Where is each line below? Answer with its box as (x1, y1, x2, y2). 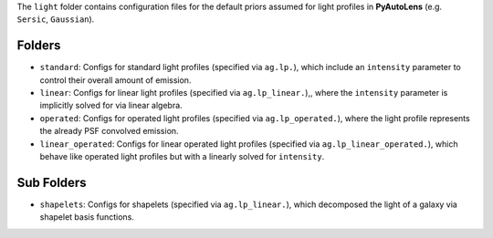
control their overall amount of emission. (39, 74, 192, 86)
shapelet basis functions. (39, 212, 134, 222)
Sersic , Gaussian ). (16, 14, 95, 25)
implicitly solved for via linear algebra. (39, 100, 183, 111)
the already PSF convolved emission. (39, 126, 179, 137)
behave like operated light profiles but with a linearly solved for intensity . (39, 151, 325, 162)
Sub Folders (16, 174, 87, 191)
